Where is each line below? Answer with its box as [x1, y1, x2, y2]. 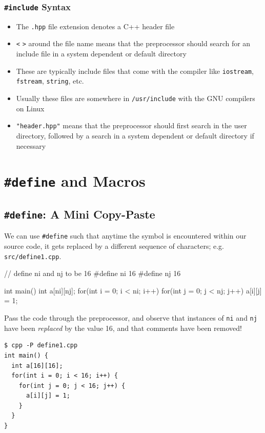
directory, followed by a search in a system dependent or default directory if [16, 130, 254, 141]
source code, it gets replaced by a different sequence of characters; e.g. [4, 241, 224, 251]
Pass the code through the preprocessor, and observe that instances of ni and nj [4, 312, 257, 323]
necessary [16, 140, 46, 151]
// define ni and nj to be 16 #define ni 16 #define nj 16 [4, 268, 181, 279]
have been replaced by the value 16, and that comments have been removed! [4, 322, 242, 333]
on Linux [16, 103, 45, 113]
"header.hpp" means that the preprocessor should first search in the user [16, 120, 247, 131]
